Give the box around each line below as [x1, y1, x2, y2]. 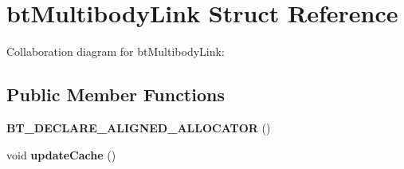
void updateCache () [6, 146, 116, 163]
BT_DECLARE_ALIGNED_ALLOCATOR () [6, 119, 271, 136]
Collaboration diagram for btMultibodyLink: [6, 43, 225, 60]
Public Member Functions [6, 82, 225, 107]
